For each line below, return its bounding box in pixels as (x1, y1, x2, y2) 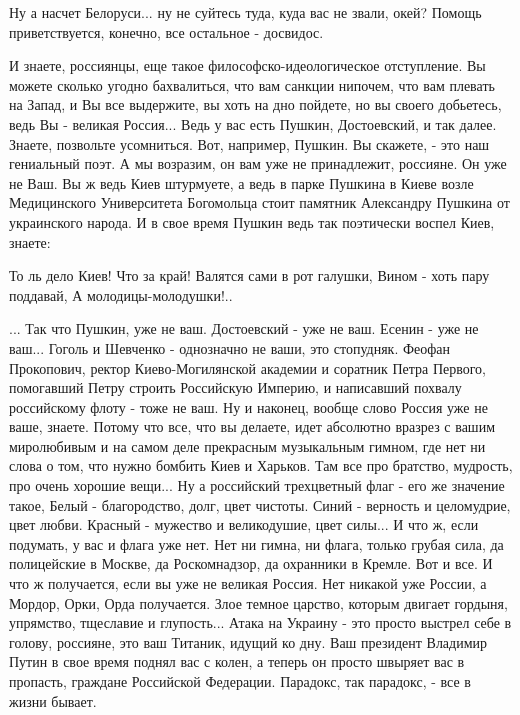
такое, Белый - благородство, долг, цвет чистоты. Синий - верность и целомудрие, (9, 494, 511, 515)
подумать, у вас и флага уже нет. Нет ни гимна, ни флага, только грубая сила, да (9, 533, 504, 554)
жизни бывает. (9, 690, 97, 711)
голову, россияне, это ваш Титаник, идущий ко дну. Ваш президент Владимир (9, 631, 488, 652)
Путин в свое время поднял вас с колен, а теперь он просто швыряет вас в (9, 651, 465, 672)
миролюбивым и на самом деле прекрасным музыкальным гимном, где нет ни (9, 435, 486, 456)
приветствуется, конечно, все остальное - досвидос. (9, 21, 324, 42)
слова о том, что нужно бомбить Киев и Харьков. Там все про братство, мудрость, (9, 455, 513, 476)
